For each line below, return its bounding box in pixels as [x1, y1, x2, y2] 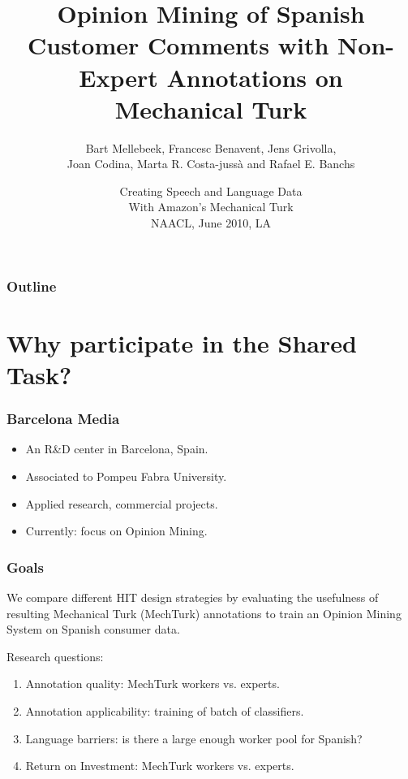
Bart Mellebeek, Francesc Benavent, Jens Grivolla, [85, 139, 337, 156]
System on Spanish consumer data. [6, 621, 180, 638]
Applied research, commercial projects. [25, 495, 218, 512]
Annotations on [166, 60, 343, 93]
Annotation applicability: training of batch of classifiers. [25, 702, 304, 719]
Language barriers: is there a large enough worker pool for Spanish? [25, 729, 363, 747]
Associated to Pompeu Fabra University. [25, 467, 227, 484]
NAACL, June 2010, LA [151, 214, 271, 232]
